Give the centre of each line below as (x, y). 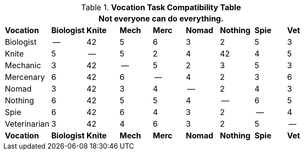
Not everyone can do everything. (161, 19)
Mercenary (25, 77)
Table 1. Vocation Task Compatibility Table (161, 7)
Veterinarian (27, 124)
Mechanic (23, 65)
